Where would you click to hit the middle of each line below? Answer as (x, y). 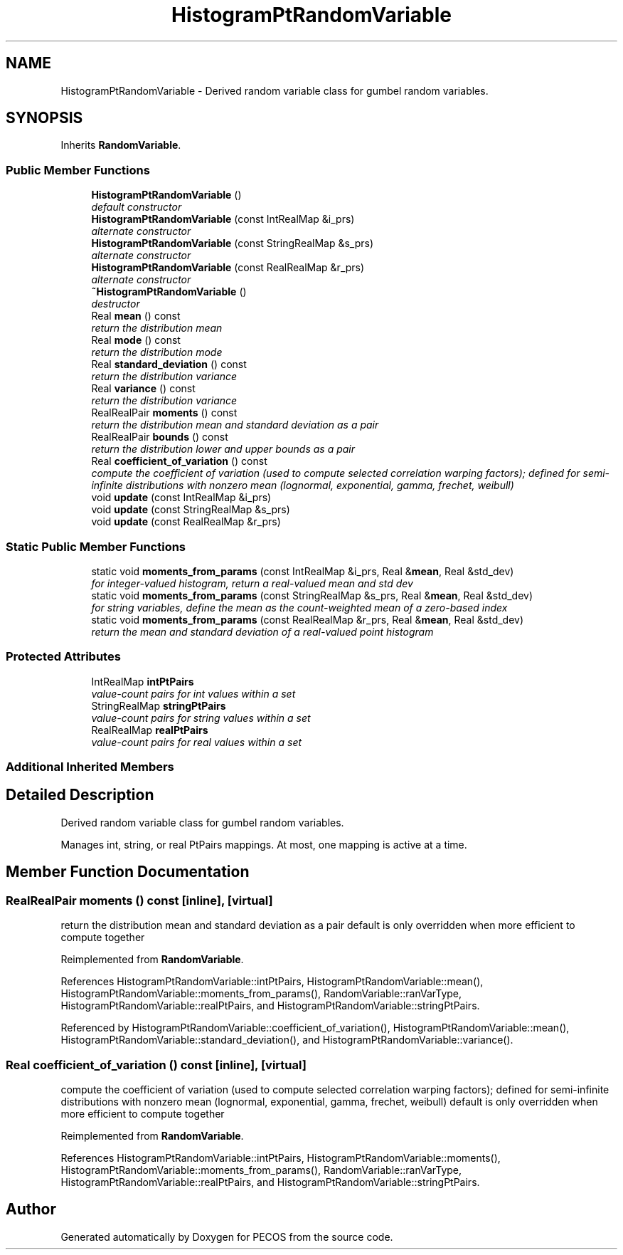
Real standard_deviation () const (169, 364)
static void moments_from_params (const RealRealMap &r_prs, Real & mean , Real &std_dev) (308, 619)
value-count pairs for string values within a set (201, 718)
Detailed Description (80, 795)
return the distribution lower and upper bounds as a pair (223, 449)
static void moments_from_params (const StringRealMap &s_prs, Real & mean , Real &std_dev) (312, 595)
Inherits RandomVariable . (121, 145)
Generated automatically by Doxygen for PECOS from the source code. (227, 1236)
